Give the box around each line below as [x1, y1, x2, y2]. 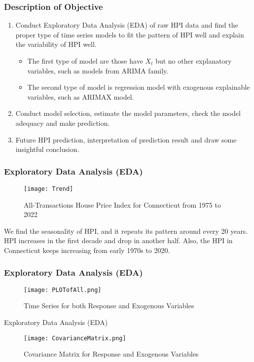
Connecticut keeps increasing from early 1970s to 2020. [4, 245, 170, 255]
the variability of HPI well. [15, 39, 97, 49]
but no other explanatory [155, 56, 232, 66]
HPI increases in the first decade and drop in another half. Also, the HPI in [4, 235, 233, 246]
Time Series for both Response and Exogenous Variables [24, 300, 194, 311]
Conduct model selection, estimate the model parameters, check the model [15, 108, 241, 118]
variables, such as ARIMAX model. [27, 91, 134, 102]
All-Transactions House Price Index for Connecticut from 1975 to [24, 199, 221, 210]
